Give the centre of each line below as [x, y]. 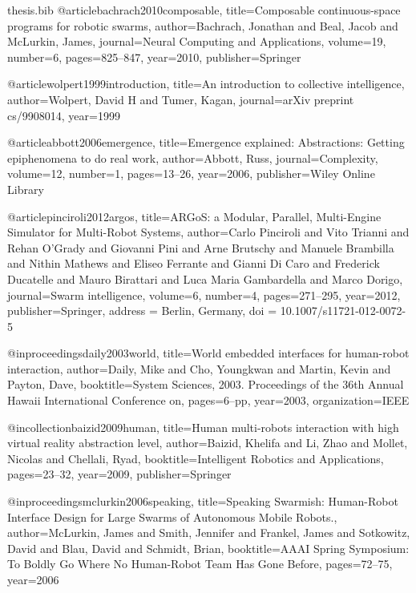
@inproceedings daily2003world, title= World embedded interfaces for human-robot [208, 353]
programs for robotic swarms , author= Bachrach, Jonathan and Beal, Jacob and [203, 25]
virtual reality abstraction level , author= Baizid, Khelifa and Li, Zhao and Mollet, [208, 443]
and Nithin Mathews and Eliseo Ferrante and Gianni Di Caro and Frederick [194, 263]
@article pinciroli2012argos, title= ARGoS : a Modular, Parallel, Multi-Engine [194, 216]
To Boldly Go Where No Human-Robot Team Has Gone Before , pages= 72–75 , [200, 564]
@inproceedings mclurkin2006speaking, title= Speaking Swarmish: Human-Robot [203, 501]
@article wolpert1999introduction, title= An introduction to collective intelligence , [206, 84]
